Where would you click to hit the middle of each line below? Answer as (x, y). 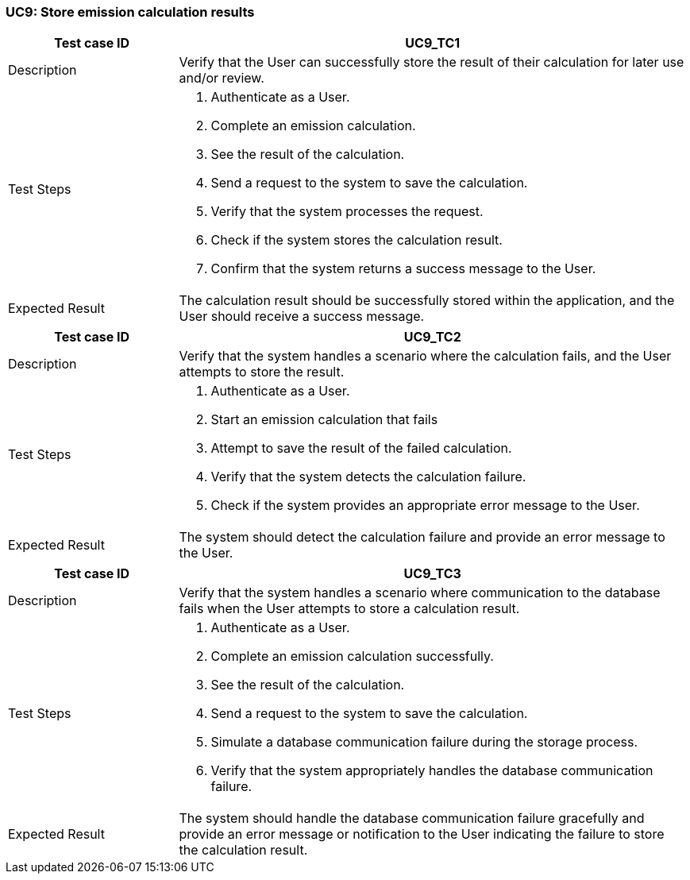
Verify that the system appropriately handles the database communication (432, 771)
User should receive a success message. (302, 316)
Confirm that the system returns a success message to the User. (403, 269)
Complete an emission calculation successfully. (352, 656)
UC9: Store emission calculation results (130, 12)
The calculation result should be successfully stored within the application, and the (427, 301)
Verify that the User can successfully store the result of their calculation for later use (432, 62)
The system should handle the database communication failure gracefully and (412, 818)
